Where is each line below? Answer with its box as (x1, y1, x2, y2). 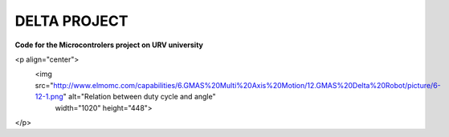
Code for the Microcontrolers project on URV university (14, 40, 204, 50)
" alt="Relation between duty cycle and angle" (63, 92, 216, 102)
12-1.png (35, 92, 63, 102)
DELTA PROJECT (14, 12, 129, 30)
